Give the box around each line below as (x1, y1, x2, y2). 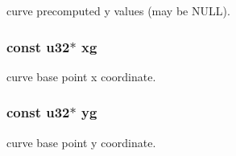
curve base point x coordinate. (6, 68, 156, 84)
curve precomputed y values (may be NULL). (6, 2, 230, 18)
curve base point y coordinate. (6, 133, 156, 150)
